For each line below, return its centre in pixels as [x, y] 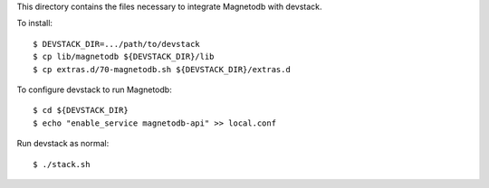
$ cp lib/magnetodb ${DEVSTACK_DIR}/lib [124, 57]
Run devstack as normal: [63, 144]
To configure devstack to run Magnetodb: [94, 89]
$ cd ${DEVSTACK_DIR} [81, 110]
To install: [35, 23]
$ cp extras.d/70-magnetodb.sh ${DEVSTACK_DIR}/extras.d [162, 69]
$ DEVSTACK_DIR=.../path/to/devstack [117, 44]
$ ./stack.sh [62, 164]
